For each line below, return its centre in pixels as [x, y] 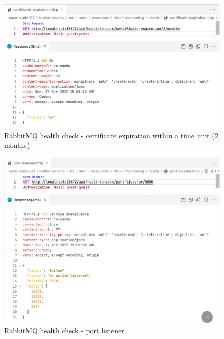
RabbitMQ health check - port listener [64, 331]
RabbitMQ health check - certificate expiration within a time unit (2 [111, 135]
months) [17, 145]
